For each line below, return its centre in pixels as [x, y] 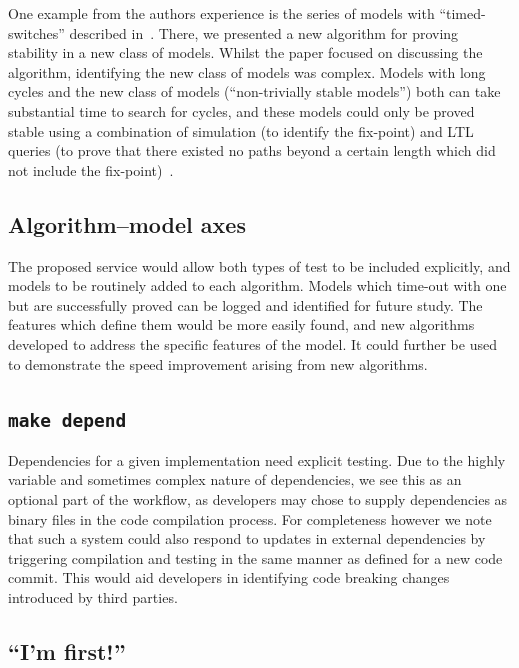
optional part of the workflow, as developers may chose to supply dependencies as [258, 499]
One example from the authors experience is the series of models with [221, 13]
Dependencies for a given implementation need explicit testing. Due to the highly [257, 459]
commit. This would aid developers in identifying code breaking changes [229, 577]
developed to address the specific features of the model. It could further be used [252, 343]
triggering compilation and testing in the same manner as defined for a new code [255, 557]
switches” [36, 32]
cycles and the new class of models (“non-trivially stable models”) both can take [254, 91]
